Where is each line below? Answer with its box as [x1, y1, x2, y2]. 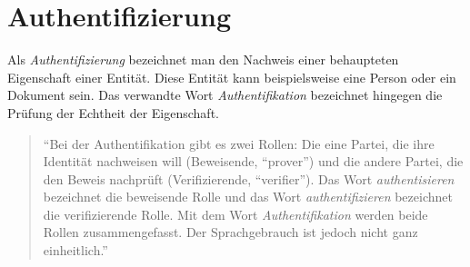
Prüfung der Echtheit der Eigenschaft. [7, 103, 219, 122]
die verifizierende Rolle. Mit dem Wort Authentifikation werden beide [43, 204, 428, 223]
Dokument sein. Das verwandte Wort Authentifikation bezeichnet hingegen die [7, 85, 443, 104]
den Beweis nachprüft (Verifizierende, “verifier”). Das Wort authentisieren [43, 169, 455, 188]
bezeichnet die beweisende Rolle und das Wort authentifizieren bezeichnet [43, 187, 453, 206]
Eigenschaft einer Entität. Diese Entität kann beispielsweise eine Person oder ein [7, 67, 456, 86]
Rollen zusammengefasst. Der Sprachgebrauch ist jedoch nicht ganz [43, 222, 418, 242]
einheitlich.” [43, 241, 108, 260]
